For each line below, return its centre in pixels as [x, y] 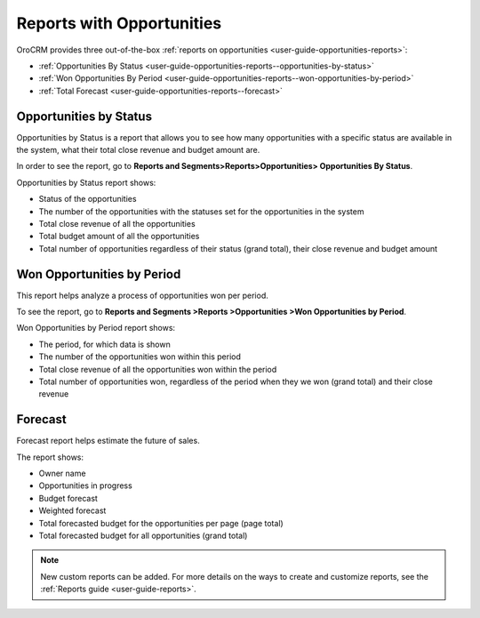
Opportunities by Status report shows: [86, 182]
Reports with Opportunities [119, 23]
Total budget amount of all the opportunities [119, 237]
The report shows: [50, 457]
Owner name [62, 474]
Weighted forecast [72, 510]
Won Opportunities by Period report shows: [96, 328]
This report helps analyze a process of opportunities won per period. [142, 295]
